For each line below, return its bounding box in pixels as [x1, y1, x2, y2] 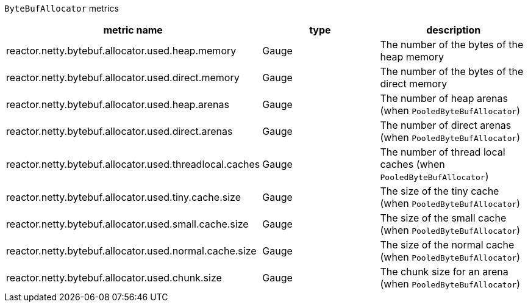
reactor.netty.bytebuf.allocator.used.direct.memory [6, 71, 240, 84]
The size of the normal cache [380, 239, 515, 251]
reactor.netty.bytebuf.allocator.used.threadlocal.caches [6, 158, 260, 170]
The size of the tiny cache [380, 185, 499, 197]
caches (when [380, 158, 445, 170]
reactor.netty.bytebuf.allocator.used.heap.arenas [6, 98, 229, 110]
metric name [103, 24, 163, 36]
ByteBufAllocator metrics [4, 3, 119, 13]
